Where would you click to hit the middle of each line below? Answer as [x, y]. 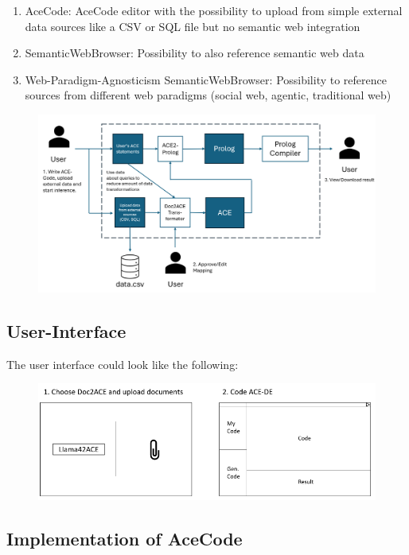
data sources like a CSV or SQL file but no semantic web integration [193, 26]
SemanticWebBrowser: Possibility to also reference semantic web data [195, 53]
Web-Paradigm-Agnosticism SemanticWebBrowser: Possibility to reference [206, 79]
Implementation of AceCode [125, 539]
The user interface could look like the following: [123, 364]
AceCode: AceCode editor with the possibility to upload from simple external [214, 10]
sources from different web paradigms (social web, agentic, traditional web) [208, 95]
